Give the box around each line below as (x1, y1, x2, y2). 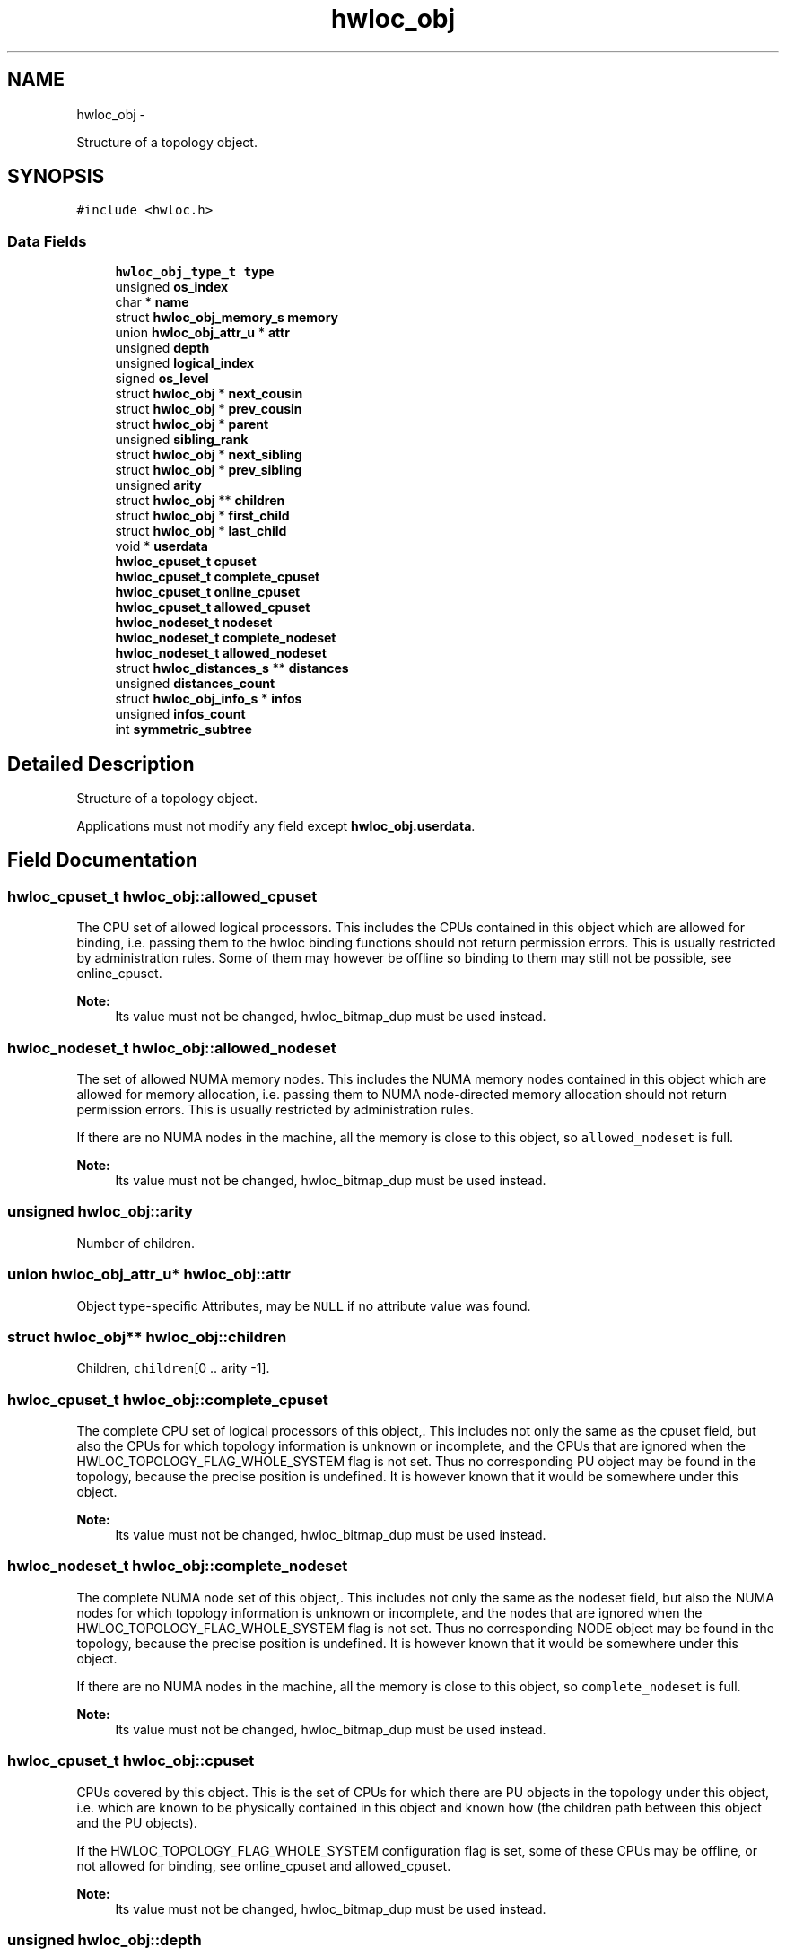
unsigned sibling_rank (115, 432, 249, 448)
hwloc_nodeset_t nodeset (115, 615, 273, 631)
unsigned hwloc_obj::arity (7, 1202, 193, 1221)
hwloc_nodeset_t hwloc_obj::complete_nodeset (7, 1557, 348, 1576)
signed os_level (115, 371, 209, 387)
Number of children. (76, 1235, 196, 1251)
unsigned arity (115, 477, 202, 493)
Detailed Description (7, 752, 195, 775)
